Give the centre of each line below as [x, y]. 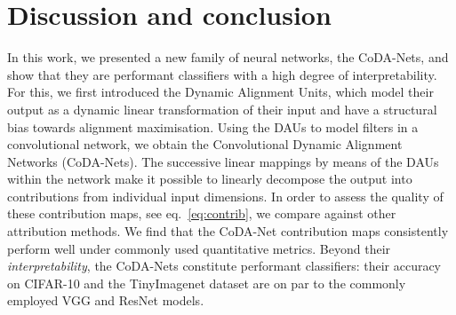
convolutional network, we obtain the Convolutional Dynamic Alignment [205, 144]
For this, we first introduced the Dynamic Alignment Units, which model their [220, 92]
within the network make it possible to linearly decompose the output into [210, 179]
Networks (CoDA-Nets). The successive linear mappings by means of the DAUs [223, 161]
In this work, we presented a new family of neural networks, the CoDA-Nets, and [228, 57]
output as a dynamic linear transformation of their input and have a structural [222, 109]
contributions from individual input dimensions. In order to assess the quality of [225, 196]
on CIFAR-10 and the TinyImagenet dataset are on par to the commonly [207, 283]
